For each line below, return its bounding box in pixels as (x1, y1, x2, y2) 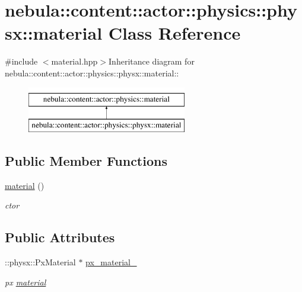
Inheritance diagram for (109, 55, 195, 68)
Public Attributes (5, 228, 115, 246)
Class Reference (108, 21, 241, 45)
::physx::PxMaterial (5, 256, 76, 268)
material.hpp (51, 55, 98, 68)
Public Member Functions (5, 152, 167, 170)
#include (5, 55, 38, 68)
